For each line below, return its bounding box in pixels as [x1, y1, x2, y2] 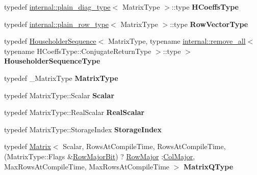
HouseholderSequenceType [4, 55, 100, 66]
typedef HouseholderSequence [4, 36, 96, 46]
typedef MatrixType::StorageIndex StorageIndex [4, 124, 162, 134]
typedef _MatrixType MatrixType [4, 72, 118, 83]
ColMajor [163, 151, 193, 161]
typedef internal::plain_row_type [4, 18, 109, 29]
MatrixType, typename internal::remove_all [108, 36, 246, 46]
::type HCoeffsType [171, 2, 239, 12]
